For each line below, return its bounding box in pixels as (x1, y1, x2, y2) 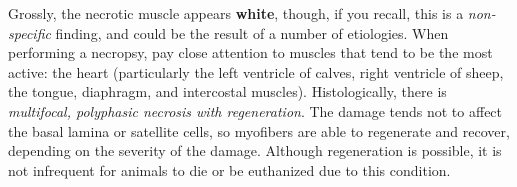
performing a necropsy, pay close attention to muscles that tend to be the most (8, 42, 493, 63)
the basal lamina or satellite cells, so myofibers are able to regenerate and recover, (8, 120, 510, 141)
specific (8, 22, 51, 43)
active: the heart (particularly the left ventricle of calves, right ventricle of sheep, (8, 61, 504, 82)
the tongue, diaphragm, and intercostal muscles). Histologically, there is (8, 81, 447, 102)
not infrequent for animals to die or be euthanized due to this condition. (8, 159, 451, 180)
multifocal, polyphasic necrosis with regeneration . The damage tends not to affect (8, 100, 503, 121)
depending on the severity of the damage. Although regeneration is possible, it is (8, 140, 502, 161)
